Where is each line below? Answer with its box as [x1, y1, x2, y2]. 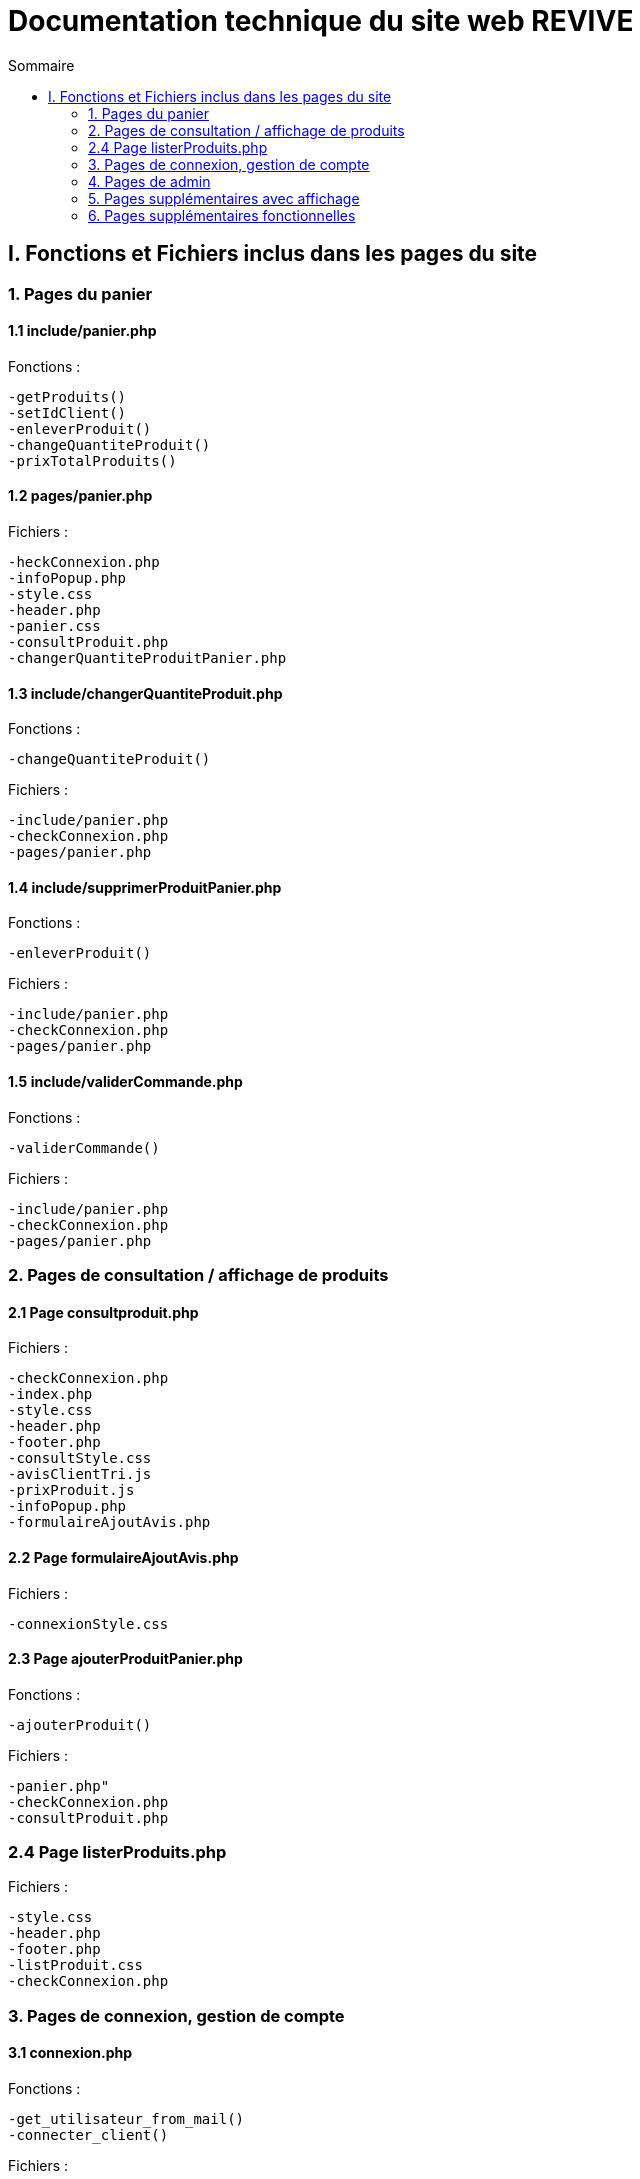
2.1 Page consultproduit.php [8, 1303, 199, 1321]
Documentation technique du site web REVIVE [8, 4, 634, 38]
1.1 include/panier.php [8, 322, 157, 340]
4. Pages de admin [88, 172, 211, 190]
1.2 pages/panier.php [8, 487, 153, 505]
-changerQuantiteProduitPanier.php [8, 650, 287, 667]
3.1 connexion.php [8, 2044, 133, 2062]
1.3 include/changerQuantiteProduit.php [8, 684, 283, 702]
